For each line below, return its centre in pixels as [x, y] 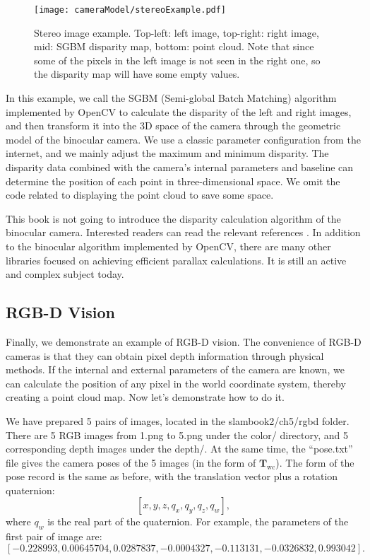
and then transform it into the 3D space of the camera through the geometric [173, 126]
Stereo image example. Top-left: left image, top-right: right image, [177, 32]
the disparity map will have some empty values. [137, 74]
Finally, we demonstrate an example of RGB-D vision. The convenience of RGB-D [184, 341]
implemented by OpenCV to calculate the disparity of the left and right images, [179, 111]
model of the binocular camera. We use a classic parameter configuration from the [183, 139]
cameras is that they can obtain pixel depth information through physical [165, 355]
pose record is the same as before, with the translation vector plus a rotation [172, 476]
